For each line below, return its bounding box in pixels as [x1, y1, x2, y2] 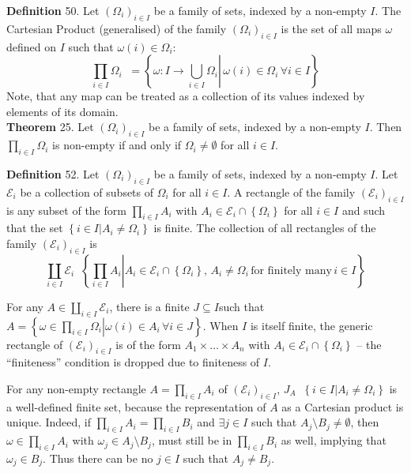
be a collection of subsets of [20, 183, 154, 200]
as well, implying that [281, 432, 386, 449]
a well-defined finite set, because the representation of [6, 398, 266, 415]
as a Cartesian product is [281, 398, 404, 415]
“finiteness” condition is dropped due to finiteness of [6, 354, 260, 370]
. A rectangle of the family [227, 183, 356, 200]
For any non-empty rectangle [6, 380, 146, 396]
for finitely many [251, 265, 332, 276]
